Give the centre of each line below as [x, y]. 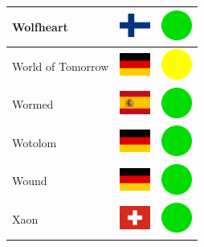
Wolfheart [40, 26]
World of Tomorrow [61, 66]
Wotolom [35, 142]
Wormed [33, 104]
